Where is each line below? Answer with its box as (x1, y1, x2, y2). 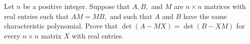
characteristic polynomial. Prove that (4, 20, 118, 31)
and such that (109, 10, 152, 21)
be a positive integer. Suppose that (23, 1, 130, 11)
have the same (183, 10, 227, 21)
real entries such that (4, 10, 69, 21)
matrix (41, 30, 61, 40)
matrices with (204, 1, 246, 11)
